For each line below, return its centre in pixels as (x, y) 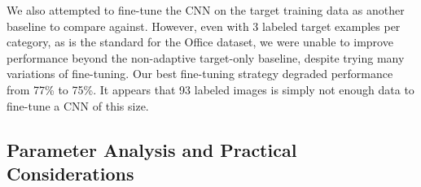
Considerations (70, 173)
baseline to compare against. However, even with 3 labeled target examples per (204, 26)
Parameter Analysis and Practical (152, 149)
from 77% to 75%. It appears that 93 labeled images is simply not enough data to (210, 89)
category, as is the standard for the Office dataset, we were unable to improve (200, 42)
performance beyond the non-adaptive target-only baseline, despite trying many (206, 57)
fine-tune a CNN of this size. (78, 105)
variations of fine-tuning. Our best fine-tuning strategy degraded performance (200, 74)
